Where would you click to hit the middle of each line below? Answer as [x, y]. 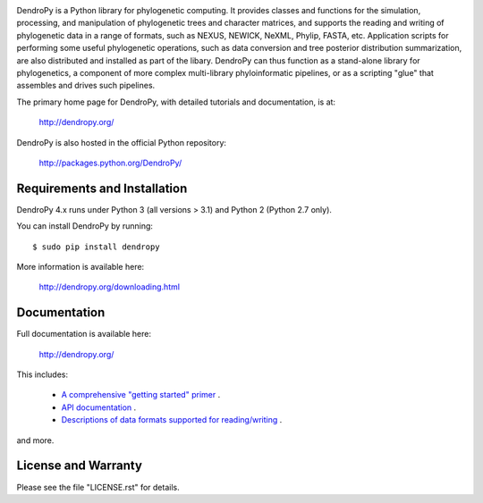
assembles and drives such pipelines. [86, 86]
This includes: [42, 374]
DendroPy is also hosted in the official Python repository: [122, 142]
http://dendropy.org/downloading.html [110, 287]
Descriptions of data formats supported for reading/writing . [172, 420]
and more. [35, 440]
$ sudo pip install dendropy [96, 247]
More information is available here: [80, 266]
